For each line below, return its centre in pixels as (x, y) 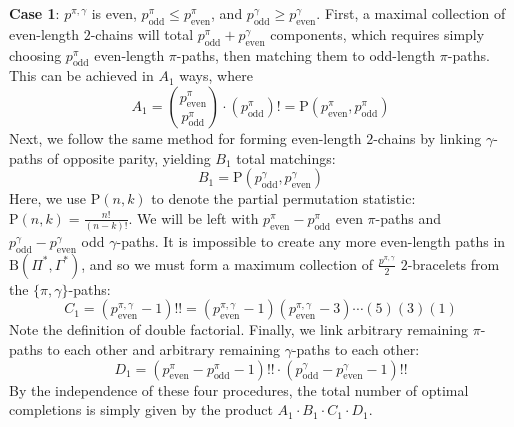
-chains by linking (427, 137)
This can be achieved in (81, 75)
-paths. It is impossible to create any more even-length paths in (311, 241)
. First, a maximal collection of (411, 13)
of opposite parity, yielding (129, 157)
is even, (114, 13)
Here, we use (48, 198)
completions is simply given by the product (141, 409)
